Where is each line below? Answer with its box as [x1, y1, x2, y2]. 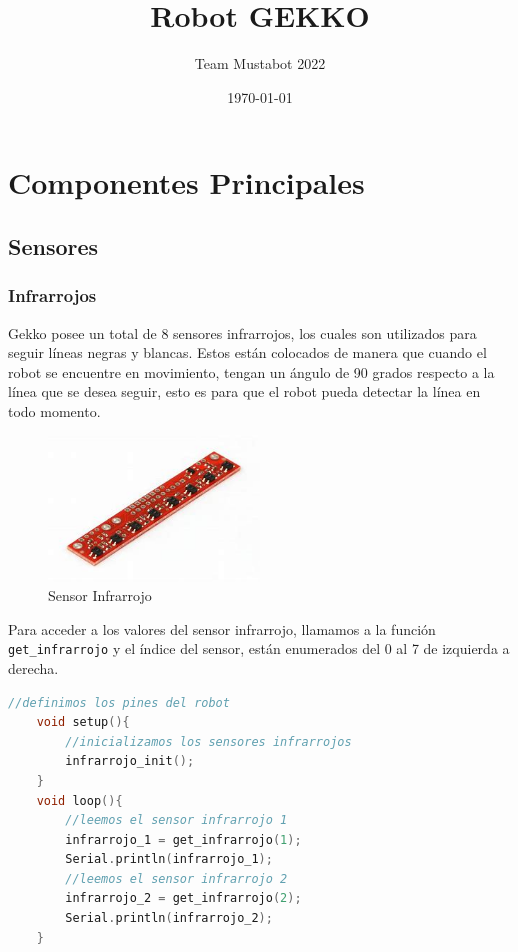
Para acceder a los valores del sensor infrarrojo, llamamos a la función [8, 618, 436, 639]
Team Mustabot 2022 [194, 53, 326, 74]
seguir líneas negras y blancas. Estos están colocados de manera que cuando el [8, 342, 487, 363]
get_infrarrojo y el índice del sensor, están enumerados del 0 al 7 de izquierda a [8, 638, 510, 659]
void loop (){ [36, 793, 123, 808]
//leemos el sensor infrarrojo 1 [65, 813, 288, 828]
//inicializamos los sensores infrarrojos [65, 734, 352, 749]
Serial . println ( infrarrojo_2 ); [65, 911, 273, 926]
